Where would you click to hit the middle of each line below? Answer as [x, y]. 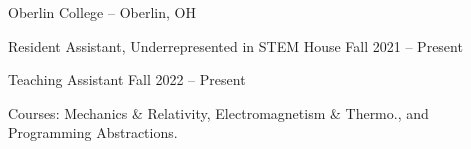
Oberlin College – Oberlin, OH [102, 12]
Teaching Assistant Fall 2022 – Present [127, 79]
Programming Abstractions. [93, 132]
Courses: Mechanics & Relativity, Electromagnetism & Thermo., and [218, 112]
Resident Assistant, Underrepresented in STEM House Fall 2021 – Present [235, 45]
